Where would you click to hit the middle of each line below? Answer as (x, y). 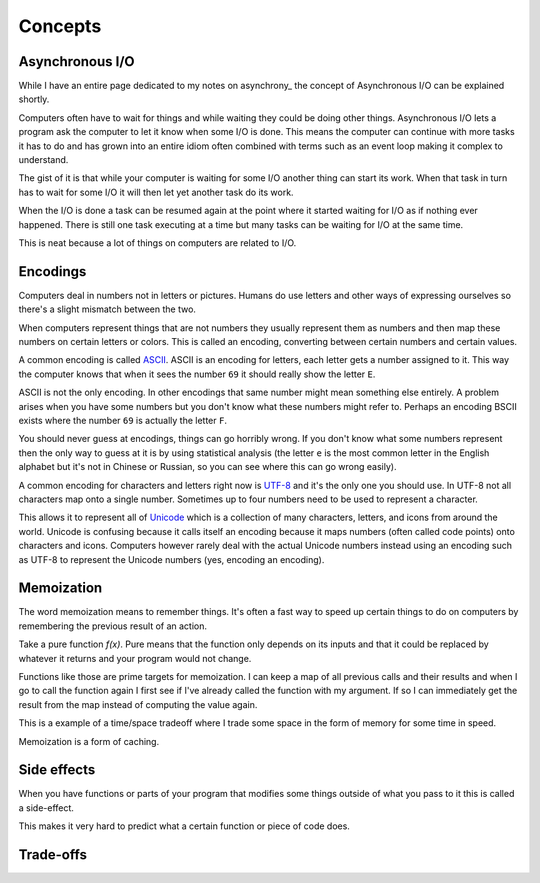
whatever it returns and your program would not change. (135, 658)
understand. (43, 160)
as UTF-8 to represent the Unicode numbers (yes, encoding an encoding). (171, 559)
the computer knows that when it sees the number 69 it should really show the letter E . (197, 374)
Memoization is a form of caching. (89, 741)
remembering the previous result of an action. (113, 626)
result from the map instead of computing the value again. (138, 704)
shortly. (34, 99)
